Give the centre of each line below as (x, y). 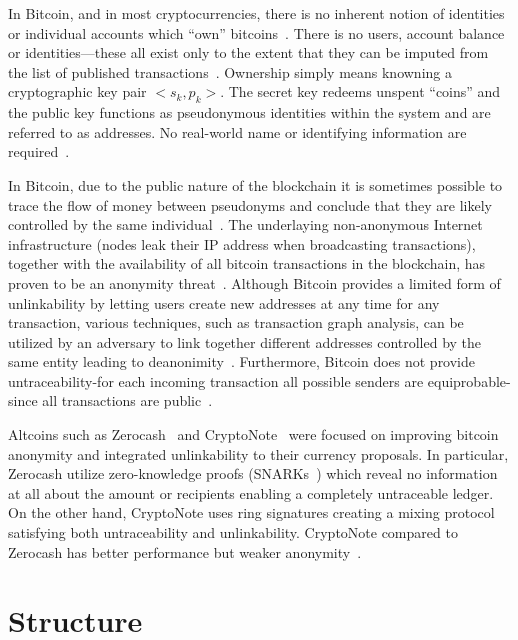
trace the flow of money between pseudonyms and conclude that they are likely (250, 204)
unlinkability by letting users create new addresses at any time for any (224, 302)
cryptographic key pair (77, 91)
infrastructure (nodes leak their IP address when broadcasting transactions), (242, 243)
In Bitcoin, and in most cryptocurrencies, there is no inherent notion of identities (256, 13)
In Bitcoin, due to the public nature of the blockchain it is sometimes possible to (255, 184)
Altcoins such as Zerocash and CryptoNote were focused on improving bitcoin (253, 434)
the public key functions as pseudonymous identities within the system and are (249, 112)
